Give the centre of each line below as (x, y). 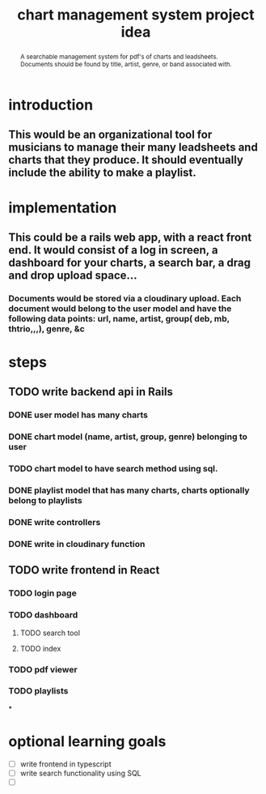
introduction (51, 105)
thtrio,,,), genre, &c (46, 328)
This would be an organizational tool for (110, 135)
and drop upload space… (73, 275)
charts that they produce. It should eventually (126, 160)
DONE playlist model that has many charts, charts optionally (129, 490)
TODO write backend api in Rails (91, 392)
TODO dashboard (43, 615)
